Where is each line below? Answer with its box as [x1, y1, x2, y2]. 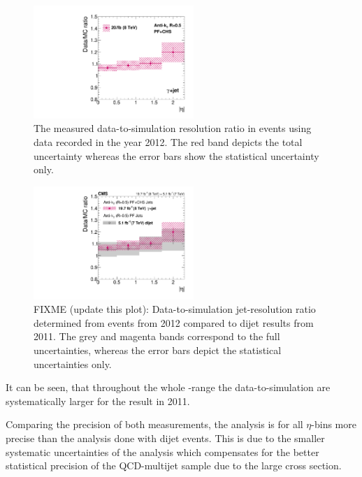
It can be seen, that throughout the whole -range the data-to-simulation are [6, 380, 331, 395]
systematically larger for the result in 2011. [6, 393, 190, 408]
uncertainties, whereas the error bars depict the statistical [34, 342, 282, 357]
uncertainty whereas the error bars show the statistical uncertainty [34, 148, 319, 163]
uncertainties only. [34, 356, 112, 371]
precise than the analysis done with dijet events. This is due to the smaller [6, 430, 325, 445]
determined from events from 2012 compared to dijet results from [34, 315, 314, 330]
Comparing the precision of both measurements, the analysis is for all [6, 417, 303, 432]
